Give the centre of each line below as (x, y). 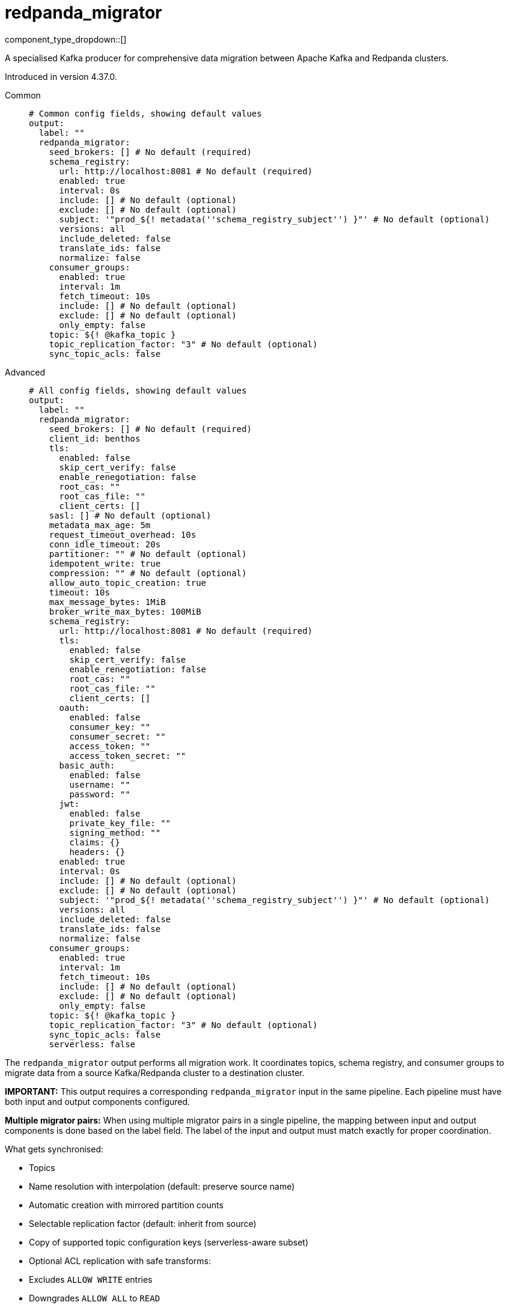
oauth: (75, 707)
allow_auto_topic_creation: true (128, 583)
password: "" (100, 794)
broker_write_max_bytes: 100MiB (125, 611)
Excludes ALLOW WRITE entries (91, 1279)
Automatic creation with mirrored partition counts (126, 1205)
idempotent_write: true (105, 563)
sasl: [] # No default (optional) (130, 515)
